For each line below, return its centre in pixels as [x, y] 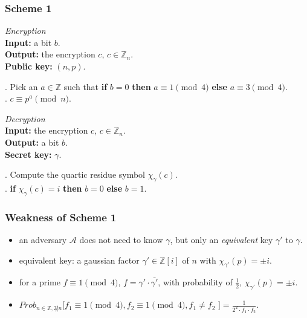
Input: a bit [28, 42]
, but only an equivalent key [221, 239]
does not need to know [121, 239]
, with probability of [195, 282]
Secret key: [28, 154]
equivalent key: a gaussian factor [79, 260]
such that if [86, 86]
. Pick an [21, 86]
